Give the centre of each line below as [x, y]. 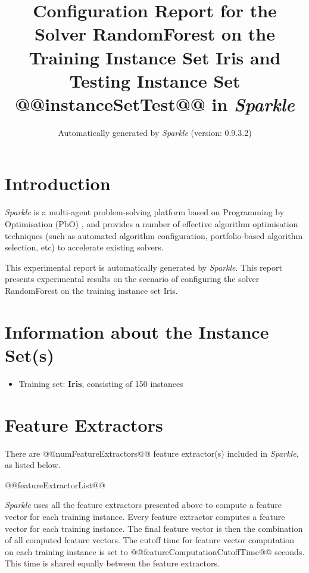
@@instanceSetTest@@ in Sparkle [155, 104]
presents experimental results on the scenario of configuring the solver [132, 279]
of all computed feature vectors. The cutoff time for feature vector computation [149, 540]
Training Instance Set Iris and [155, 57]
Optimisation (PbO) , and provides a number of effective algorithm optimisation [152, 224]
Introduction [58, 183]
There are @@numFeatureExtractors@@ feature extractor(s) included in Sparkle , [152, 453]
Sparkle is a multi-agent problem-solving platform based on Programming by [145, 212]
